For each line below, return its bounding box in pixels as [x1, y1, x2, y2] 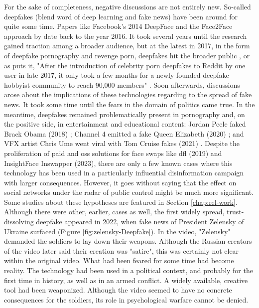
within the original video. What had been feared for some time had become [4, 255, 234, 266]
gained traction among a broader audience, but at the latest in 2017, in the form [4, 40, 250, 51]
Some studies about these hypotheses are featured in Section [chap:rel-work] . [4, 196, 238, 207]
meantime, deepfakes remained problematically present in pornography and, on [4, 109, 245, 119]
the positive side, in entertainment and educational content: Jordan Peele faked [4, 119, 246, 129]
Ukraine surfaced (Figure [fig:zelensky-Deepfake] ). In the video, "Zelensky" [4, 226, 231, 236]
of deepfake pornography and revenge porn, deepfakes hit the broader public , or [4, 50, 250, 60]
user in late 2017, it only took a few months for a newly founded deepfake [4, 70, 229, 80]
